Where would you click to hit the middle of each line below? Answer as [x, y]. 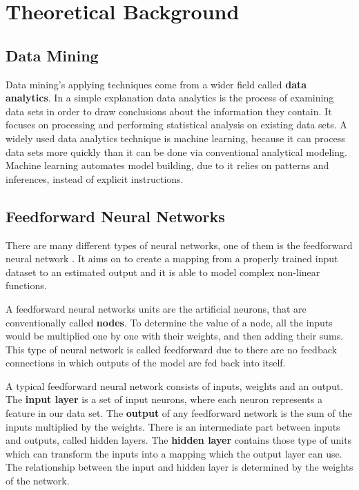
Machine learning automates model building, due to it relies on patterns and [167, 165]
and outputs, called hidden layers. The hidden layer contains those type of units [179, 440]
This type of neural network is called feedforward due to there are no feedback [171, 349]
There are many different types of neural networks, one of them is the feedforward [179, 245]
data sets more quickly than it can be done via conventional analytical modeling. [176, 151]
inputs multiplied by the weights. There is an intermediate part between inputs [173, 426]
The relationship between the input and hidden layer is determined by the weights [179, 467]
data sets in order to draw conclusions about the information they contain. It [169, 111]
